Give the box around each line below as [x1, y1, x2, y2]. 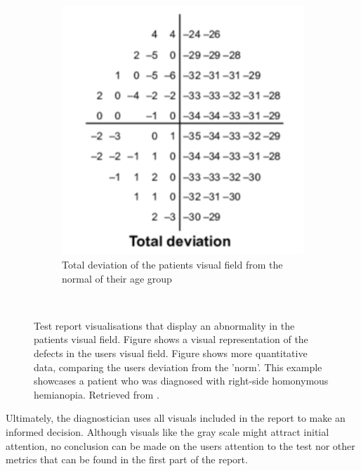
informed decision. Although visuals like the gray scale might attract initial [6, 425, 329, 439]
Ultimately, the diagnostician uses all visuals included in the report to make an [6, 411, 346, 425]
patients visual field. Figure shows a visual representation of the [34, 332, 308, 347]
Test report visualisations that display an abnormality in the [34, 318, 295, 333]
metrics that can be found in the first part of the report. [6, 452, 248, 467]
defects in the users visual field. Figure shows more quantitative [34, 346, 308, 361]
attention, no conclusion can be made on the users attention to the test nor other [6, 438, 355, 453]
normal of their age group [62, 271, 172, 285]
